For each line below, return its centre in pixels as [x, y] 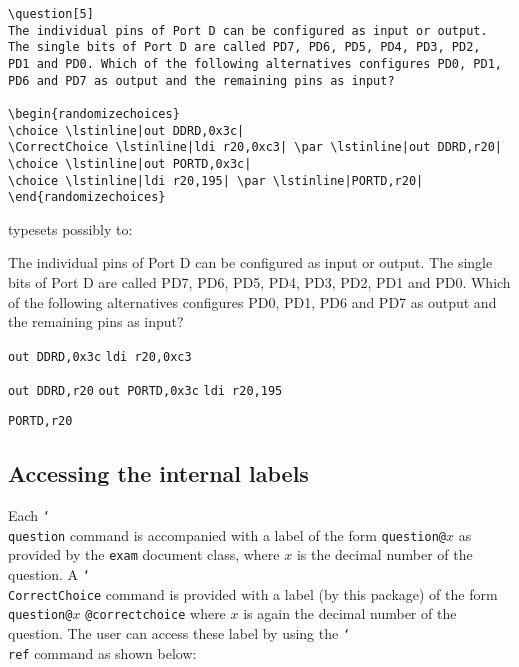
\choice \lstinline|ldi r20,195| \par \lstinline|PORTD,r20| [216, 180]
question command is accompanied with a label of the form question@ [227, 534]
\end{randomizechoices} [87, 197]
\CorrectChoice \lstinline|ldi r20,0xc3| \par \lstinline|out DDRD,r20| [255, 147]
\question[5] [51, 14]
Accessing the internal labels [158, 473]
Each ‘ [29, 515]
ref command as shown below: [102, 652]
